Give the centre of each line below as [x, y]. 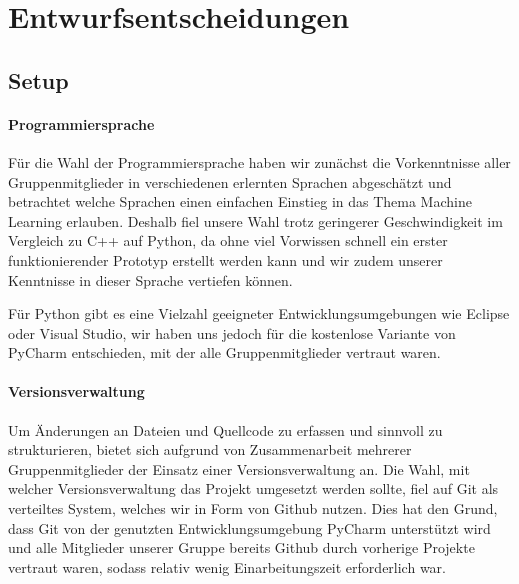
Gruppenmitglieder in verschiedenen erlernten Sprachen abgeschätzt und [230, 181]
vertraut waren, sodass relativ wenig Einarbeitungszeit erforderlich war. [227, 566]
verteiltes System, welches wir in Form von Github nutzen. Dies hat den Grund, [253, 508]
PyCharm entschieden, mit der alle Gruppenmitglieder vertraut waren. [224, 352]
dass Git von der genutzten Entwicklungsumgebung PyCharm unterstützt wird [249, 527]
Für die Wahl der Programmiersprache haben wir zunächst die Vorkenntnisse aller [259, 161]
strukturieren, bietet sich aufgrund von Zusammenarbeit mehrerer [210, 449]
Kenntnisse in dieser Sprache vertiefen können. [150, 279]
